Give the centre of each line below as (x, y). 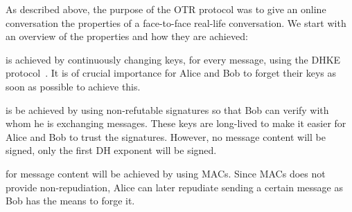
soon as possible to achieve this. (73, 86)
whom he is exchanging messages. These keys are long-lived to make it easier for (176, 123)
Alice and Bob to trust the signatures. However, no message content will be (166, 136)
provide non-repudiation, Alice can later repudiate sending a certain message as (175, 187)
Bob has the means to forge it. (70, 201)
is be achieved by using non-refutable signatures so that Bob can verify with (167, 109)
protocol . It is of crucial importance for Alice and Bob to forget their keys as (171, 73)
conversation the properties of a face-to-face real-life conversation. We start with (176, 22)
